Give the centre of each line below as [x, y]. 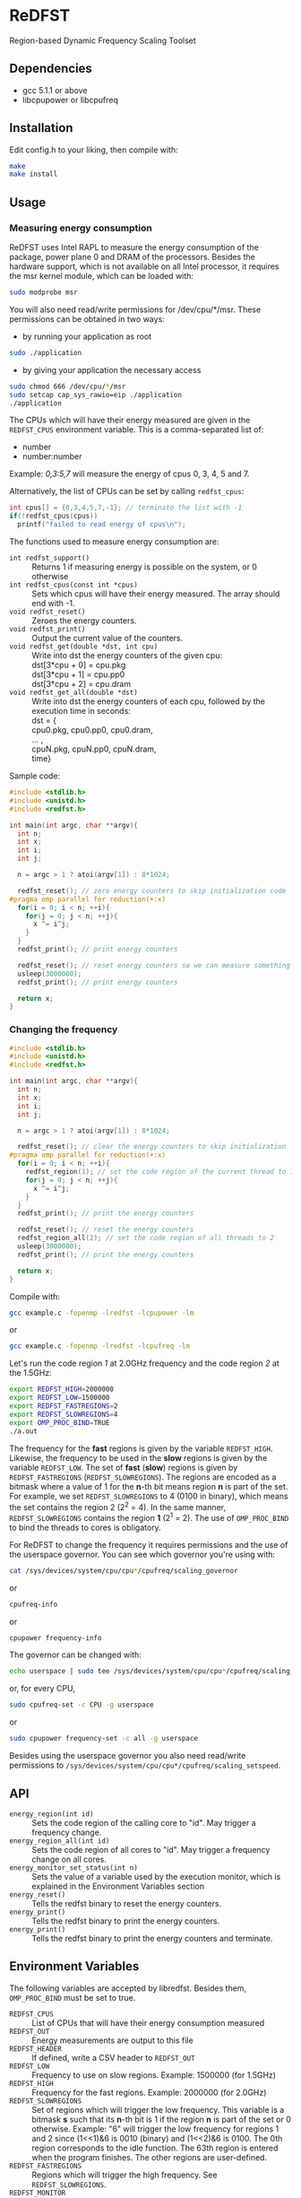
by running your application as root [87, 336]
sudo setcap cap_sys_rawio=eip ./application [95, 395]
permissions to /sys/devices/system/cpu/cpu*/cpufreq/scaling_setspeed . [145, 1765]
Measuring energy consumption [81, 228]
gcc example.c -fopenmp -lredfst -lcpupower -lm [102, 1313]
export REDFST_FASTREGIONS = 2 [64, 1406]
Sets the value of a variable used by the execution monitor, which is [156, 1876]
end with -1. [53, 603]
